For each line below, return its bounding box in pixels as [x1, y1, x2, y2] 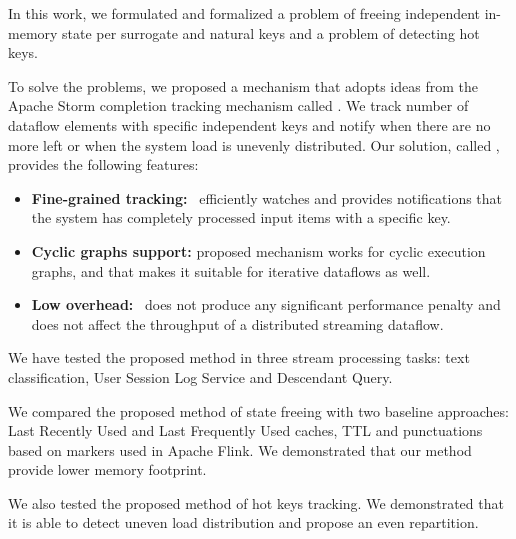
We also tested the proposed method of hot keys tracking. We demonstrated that [8, 492, 504, 513]
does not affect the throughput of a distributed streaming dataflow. [31, 313, 444, 334]
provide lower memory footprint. [8, 459, 207, 480]
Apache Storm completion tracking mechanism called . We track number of [8, 95, 469, 116]
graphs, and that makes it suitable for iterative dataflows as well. [31, 260, 431, 281]
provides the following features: [8, 154, 199, 175]
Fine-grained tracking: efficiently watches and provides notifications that [31, 187, 503, 208]
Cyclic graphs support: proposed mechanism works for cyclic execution [31, 240, 486, 261]
